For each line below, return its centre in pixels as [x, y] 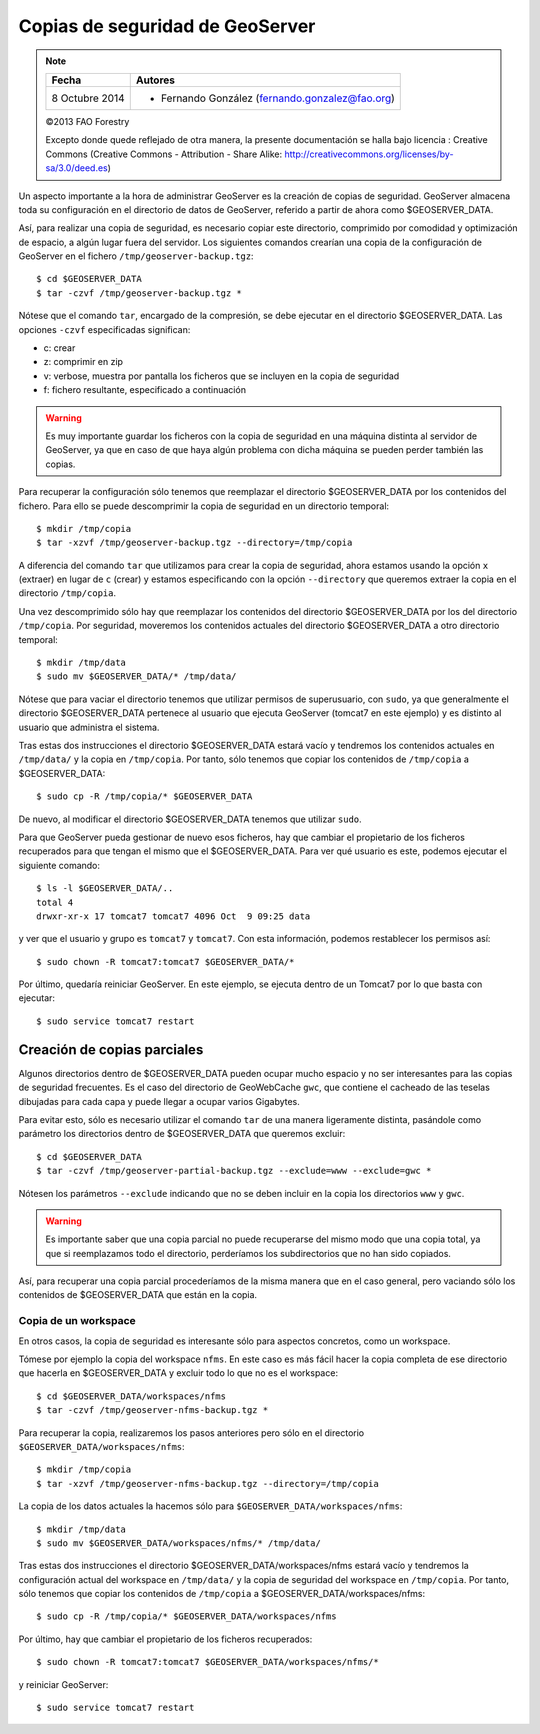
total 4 [55, 902]
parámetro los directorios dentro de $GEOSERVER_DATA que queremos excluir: [182, 1134]
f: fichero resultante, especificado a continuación [145, 390]
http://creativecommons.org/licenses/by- [369, 154]
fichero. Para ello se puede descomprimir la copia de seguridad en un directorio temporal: [204, 506]
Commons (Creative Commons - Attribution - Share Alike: [164, 154]
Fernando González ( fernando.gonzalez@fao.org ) [277, 98]
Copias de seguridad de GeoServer [167, 26]
